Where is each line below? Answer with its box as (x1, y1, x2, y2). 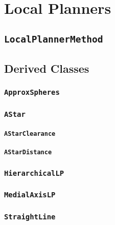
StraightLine (4, 212, 56, 221)
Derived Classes (4, 60, 89, 76)
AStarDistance (4, 149, 52, 156)
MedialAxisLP (4, 191, 56, 199)
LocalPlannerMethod (4, 33, 103, 45)
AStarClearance (4, 130, 56, 137)
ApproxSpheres (4, 88, 60, 97)
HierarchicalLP (4, 169, 64, 177)
